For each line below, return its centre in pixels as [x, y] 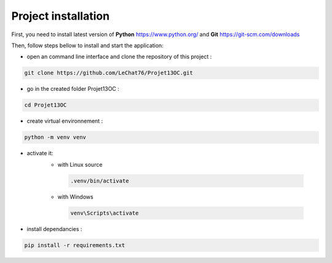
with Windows [75, 197]
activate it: [40, 153]
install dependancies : [54, 229]
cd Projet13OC [45, 105]
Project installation [61, 16]
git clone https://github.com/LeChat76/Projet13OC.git [109, 73]
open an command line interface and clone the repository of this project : [119, 57]
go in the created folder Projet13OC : [73, 89]
